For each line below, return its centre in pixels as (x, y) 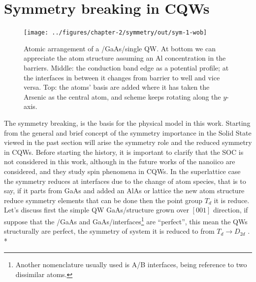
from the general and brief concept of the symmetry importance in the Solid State (128, 132)
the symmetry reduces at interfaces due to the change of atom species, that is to (125, 181)
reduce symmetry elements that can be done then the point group (103, 200)
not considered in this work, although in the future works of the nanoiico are (120, 161)
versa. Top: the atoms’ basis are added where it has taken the (117, 87)
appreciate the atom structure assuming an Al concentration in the (125, 58)
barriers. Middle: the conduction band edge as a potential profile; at (126, 67)
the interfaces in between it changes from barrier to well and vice (122, 77)
